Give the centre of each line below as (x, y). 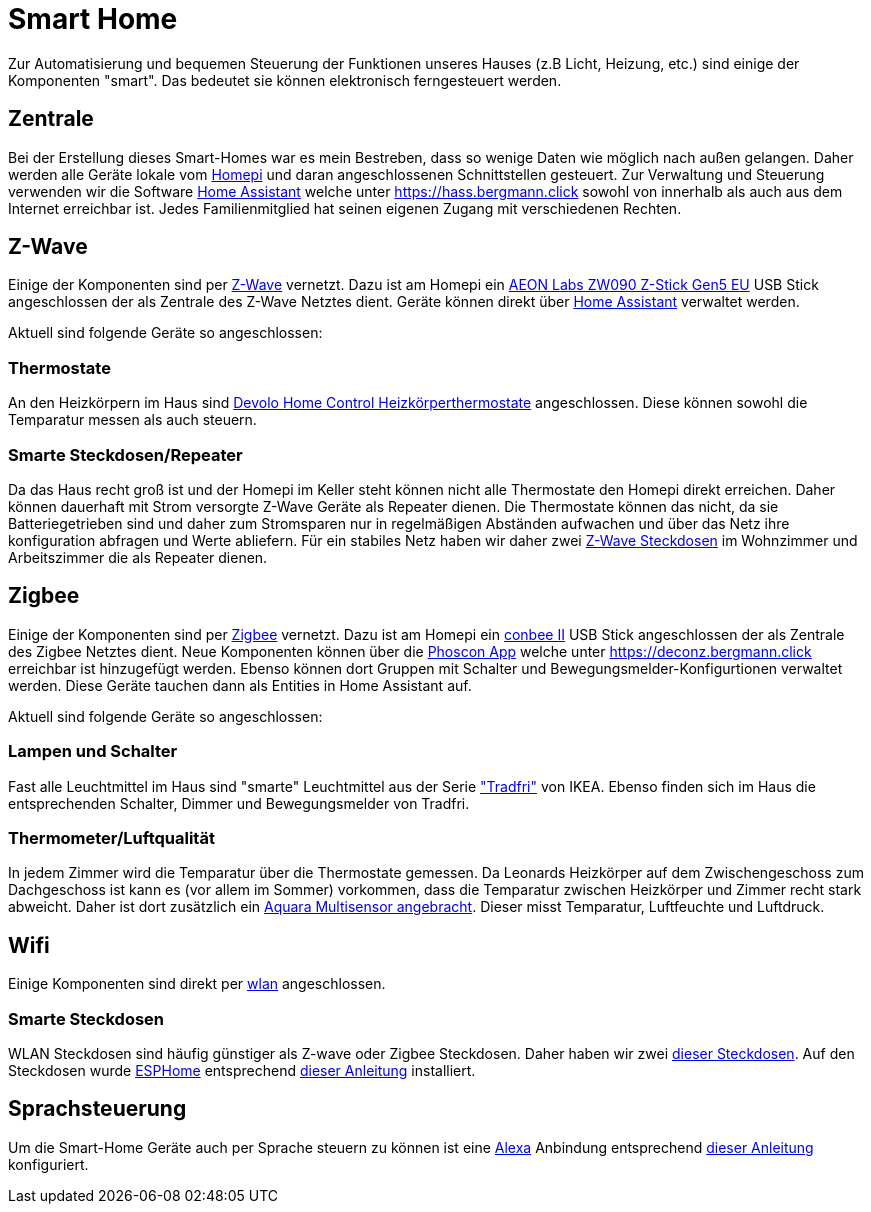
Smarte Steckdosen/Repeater (125, 454)
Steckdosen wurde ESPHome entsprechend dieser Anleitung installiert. (242, 1070)
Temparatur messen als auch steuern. (132, 420)
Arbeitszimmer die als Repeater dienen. (138, 557)
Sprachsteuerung (97, 1109)
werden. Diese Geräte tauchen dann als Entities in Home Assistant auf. (240, 685)
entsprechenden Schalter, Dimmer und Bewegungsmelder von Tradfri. (239, 803)
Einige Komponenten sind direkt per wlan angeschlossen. (197, 984)
